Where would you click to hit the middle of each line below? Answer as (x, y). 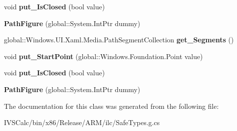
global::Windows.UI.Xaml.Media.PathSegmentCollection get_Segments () (119, 40)
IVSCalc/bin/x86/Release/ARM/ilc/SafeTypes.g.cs (82, 122)
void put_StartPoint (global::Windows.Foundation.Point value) (103, 56)
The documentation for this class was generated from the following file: (111, 106)
